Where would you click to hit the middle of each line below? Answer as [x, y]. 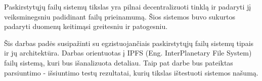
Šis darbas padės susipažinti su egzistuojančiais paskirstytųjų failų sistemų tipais [129, 43]
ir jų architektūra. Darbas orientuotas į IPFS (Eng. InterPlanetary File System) [128, 53]
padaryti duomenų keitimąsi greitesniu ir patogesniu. [86, 26]
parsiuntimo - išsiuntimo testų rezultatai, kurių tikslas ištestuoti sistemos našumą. [131, 72]
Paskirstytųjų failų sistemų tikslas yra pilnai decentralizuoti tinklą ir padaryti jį [128, 6]
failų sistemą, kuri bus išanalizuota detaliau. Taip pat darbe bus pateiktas [119, 62]
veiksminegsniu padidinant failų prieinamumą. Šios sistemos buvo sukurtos [120, 16]
